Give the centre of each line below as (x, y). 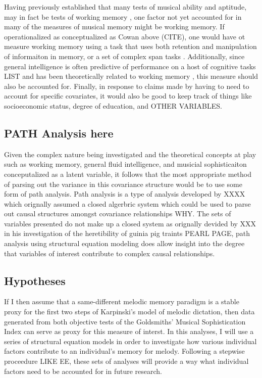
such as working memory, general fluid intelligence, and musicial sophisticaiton (125, 164)
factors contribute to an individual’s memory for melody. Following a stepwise (124, 351)
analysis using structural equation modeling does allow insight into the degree (124, 243)
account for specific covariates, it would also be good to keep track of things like (128, 96)
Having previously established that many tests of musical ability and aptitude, (125, 7)
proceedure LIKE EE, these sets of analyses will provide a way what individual (126, 361)
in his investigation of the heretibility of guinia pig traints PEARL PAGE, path (127, 233)
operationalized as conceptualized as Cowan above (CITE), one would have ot (125, 36)
